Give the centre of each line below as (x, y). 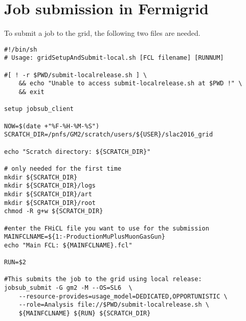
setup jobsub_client (39, 109)
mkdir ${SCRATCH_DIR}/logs (50, 186)
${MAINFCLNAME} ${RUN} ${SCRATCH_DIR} (85, 314)
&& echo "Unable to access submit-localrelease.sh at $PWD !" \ (130, 84)
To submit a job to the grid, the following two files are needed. (102, 33)
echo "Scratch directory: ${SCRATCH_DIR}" (77, 152)
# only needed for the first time (63, 168)
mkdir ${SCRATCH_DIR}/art (48, 194)
